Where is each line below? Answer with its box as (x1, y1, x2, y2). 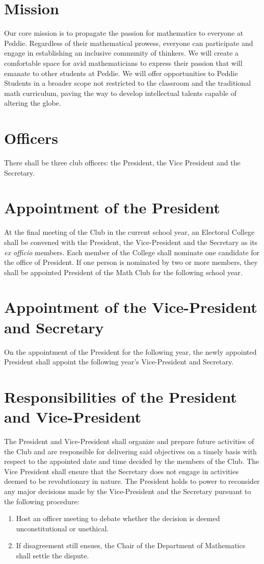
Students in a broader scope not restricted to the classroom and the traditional (4, 78, 251, 88)
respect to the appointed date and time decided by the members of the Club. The (4, 456, 259, 467)
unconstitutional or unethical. (16, 523, 109, 533)
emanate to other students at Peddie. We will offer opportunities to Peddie (4, 67, 238, 78)
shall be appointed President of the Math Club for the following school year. (4, 266, 243, 277)
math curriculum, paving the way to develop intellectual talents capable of (4, 87, 236, 98)
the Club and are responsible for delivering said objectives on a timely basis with (4, 446, 257, 456)
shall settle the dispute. (16, 550, 89, 561)
